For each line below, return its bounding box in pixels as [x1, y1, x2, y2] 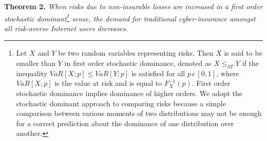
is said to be [224, 48, 262, 58]
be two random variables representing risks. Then [58, 48, 214, 58]
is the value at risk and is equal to [54, 78, 162, 88]
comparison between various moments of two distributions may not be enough [16, 108, 262, 119]
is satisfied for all [131, 67, 185, 78]
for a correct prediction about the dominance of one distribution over [16, 118, 234, 128]
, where [216, 67, 239, 78]
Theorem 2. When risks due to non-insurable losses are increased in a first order [4, 1, 263, 11]
